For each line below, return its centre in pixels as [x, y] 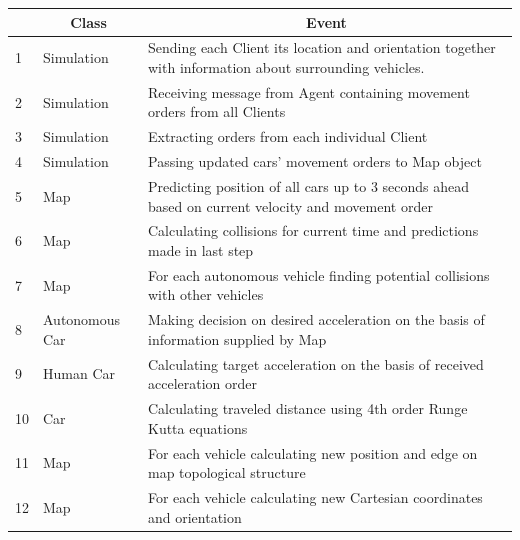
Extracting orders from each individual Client [287, 136]
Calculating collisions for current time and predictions [313, 230]
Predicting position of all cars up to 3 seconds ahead [308, 185]
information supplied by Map [237, 338]
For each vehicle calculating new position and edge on [312, 452]
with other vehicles [205, 294]
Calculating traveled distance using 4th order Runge [307, 408]
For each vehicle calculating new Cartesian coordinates [315, 496]
